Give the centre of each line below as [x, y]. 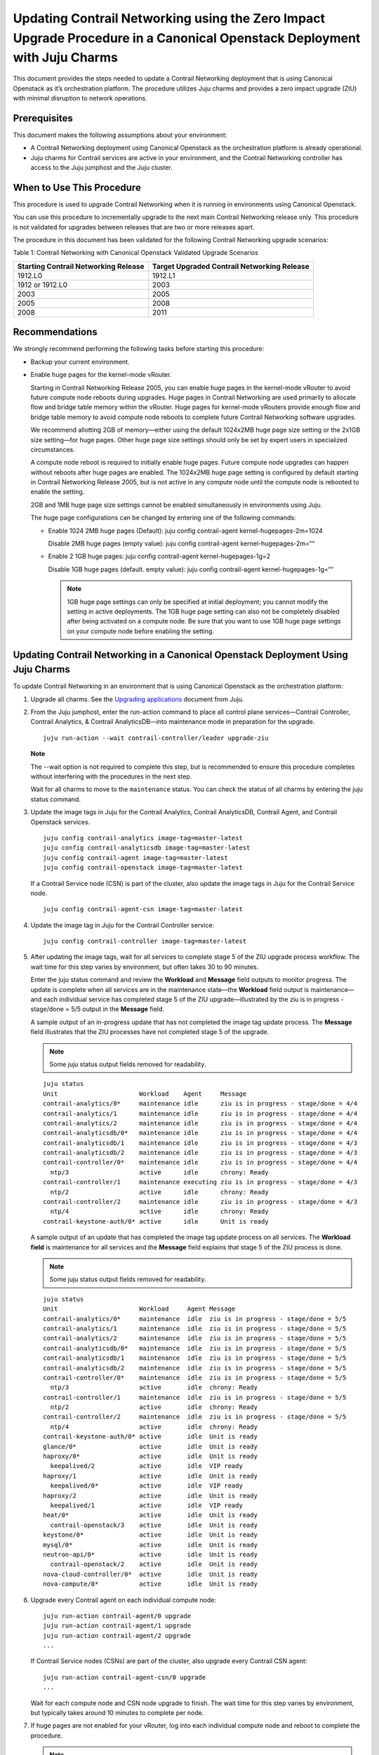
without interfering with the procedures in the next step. [111, 776]
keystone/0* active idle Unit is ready [150, 1535]
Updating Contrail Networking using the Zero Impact [169, 18]
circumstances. [53, 449]
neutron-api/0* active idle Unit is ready [150, 1554]
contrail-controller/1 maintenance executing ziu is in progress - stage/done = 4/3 [200, 1182]
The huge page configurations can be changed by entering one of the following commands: [163, 518]
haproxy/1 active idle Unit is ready [150, 1476]
